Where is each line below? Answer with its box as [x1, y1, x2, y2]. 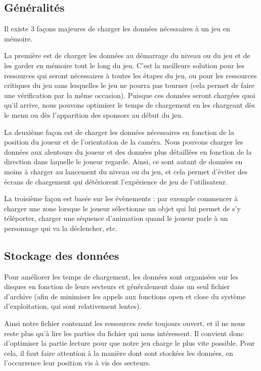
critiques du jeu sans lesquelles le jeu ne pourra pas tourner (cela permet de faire [4, 80, 254, 90]
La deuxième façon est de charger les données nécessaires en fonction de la [4, 126, 234, 137]
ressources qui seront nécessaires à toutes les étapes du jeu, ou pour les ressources [4, 70, 257, 80]
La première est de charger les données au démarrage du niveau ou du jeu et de [4, 50, 250, 61]
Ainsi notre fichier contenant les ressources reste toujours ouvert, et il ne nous [4, 318, 245, 329]
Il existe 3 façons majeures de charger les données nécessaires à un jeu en [4, 23, 230, 34]
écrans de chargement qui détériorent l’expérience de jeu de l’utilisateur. [4, 176, 228, 187]
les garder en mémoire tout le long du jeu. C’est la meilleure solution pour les [4, 60, 244, 70]
